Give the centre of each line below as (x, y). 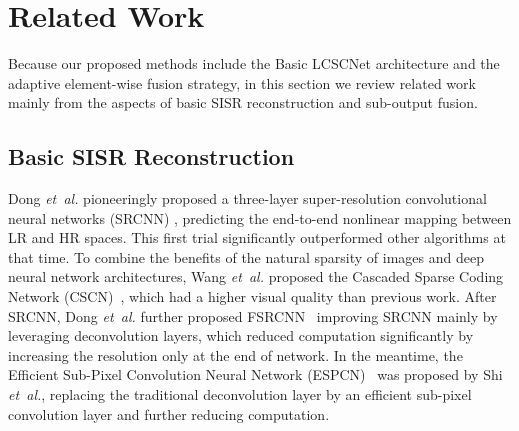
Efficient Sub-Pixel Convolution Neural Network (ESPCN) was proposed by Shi (255, 374)
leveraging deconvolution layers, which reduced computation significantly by (241, 335)
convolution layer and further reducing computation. (169, 413)
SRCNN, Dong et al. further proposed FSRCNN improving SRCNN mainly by (253, 315)
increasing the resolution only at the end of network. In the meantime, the (235, 354)
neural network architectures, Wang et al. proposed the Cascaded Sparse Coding (256, 276)
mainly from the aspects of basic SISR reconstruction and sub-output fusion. (243, 102)
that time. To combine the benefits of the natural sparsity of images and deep (246, 256)
